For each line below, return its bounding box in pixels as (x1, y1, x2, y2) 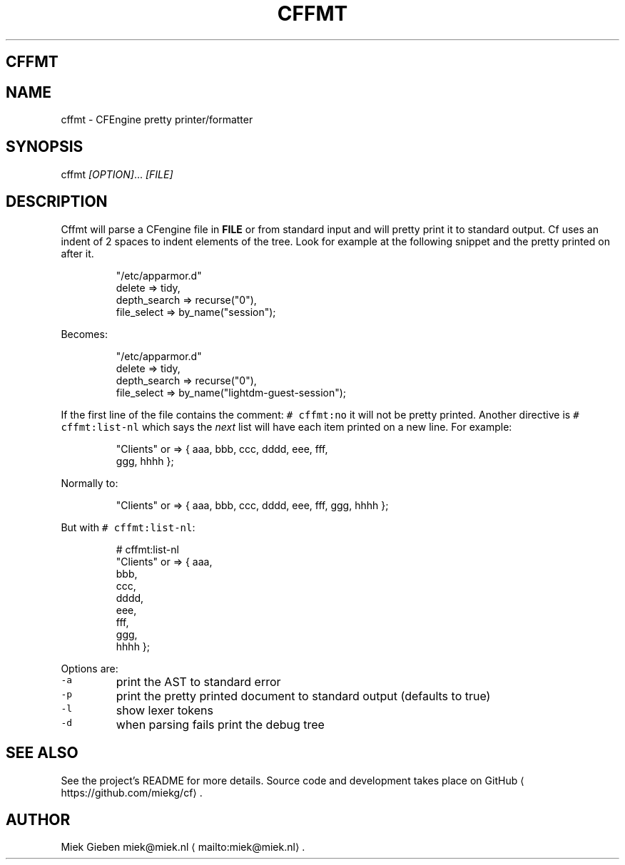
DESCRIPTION (6, 193, 108, 211)
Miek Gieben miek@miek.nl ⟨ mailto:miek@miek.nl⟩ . (61, 841, 305, 854)
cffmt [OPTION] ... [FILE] (61, 168, 173, 180)
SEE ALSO (6, 744, 78, 762)
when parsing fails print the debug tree (116, 717, 325, 732)
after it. (61, 247, 94, 260)
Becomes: (61, 327, 108, 340)
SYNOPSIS (6, 138, 83, 156)
